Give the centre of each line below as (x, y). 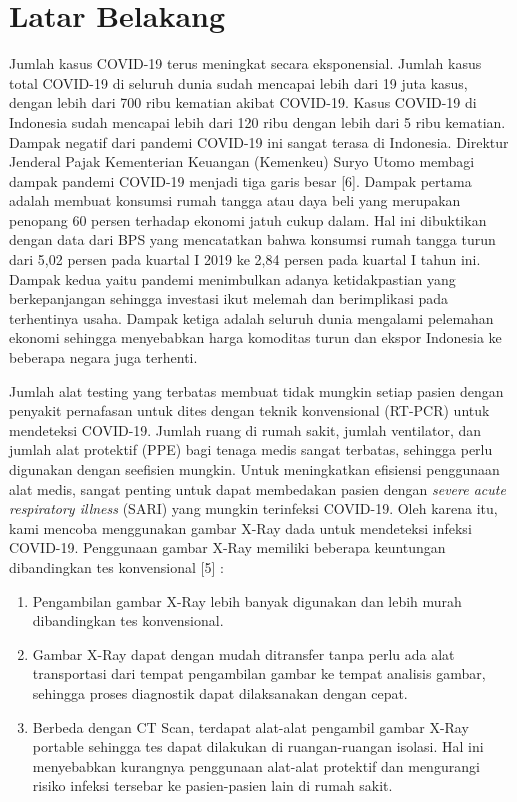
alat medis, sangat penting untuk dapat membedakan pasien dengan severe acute (257, 488)
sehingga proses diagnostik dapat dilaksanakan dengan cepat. (220, 692)
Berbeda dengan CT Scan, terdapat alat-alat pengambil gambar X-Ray (250, 726)
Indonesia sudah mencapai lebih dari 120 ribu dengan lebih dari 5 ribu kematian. (257, 121)
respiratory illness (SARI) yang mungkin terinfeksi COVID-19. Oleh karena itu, (253, 508)
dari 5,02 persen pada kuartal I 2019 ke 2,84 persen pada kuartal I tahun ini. (245, 259)
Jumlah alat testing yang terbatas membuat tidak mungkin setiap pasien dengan (256, 390)
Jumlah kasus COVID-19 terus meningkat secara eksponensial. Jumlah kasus (245, 63)
